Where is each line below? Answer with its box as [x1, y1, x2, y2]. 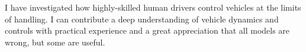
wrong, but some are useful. [5, 35, 105, 48]
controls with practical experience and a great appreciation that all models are [5, 24, 290, 37]
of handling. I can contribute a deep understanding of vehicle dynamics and [5, 12, 279, 25]
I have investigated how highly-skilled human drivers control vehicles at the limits [5, 1, 301, 13]
